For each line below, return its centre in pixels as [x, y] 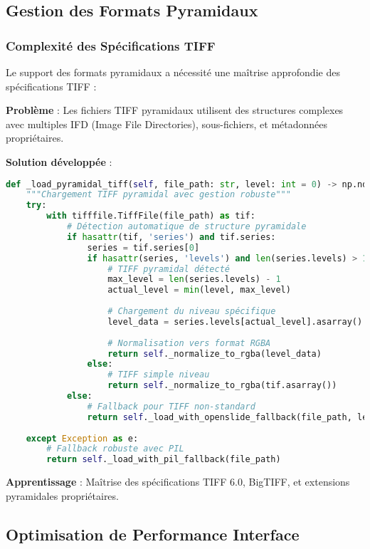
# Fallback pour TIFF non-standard [171, 406]
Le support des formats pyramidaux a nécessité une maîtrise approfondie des [173, 72]
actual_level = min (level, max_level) [199, 290]
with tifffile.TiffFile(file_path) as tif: [151, 216]
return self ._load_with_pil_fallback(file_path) [164, 460]
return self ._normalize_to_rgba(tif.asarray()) [222, 386]
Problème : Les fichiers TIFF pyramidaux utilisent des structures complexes [175, 110]
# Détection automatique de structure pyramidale [186, 227]
